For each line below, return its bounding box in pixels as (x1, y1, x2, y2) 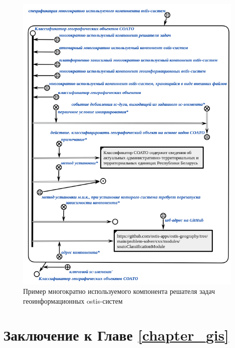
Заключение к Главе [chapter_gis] (3, 324, 229, 345)
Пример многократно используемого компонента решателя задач (23, 286, 215, 296)
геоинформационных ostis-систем (23, 295, 123, 306)
